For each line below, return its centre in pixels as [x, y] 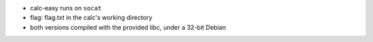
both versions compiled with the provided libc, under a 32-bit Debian [128, 27]
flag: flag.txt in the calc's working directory [91, 18]
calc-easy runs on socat [66, 8]
